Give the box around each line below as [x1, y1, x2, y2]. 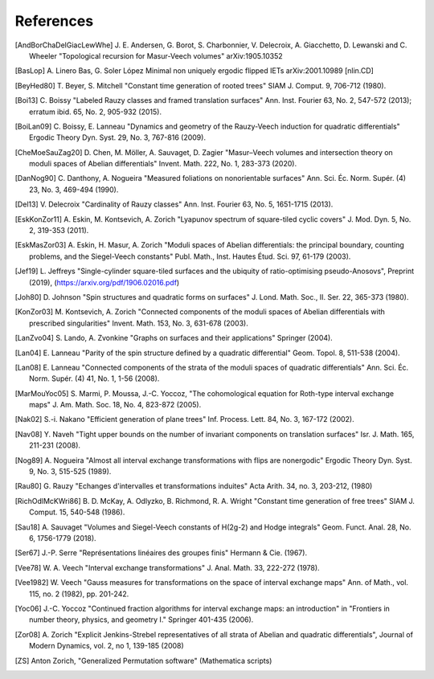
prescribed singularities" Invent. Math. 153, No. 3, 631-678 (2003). [29, 318, 248, 328]
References [14, 12, 94, 30]
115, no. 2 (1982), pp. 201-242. [29, 589, 129, 599]
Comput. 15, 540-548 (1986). [29, 507, 125, 517]
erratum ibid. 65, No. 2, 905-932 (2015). [29, 107, 162, 117]
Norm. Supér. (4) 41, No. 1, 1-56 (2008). [29, 374, 160, 383]
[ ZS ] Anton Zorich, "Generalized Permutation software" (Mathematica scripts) [14, 656, 272, 665]
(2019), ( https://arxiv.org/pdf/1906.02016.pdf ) [29, 277, 180, 287]
